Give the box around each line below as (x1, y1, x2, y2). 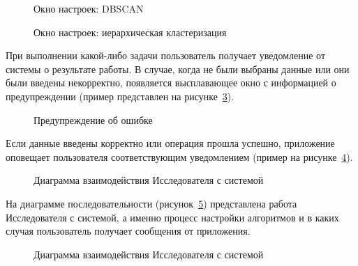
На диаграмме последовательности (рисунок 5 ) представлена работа (6, 196, 297, 210)
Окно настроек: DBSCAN (33, 1, 144, 15)
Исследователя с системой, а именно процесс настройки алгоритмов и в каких (6, 210, 339, 224)
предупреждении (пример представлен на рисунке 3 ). (6, 88, 234, 103)
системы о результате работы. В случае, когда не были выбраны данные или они (6, 61, 350, 76)
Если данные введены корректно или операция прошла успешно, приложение (6, 136, 335, 150)
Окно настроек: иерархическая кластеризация (33, 24, 227, 39)
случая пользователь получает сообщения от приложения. (6, 224, 251, 238)
